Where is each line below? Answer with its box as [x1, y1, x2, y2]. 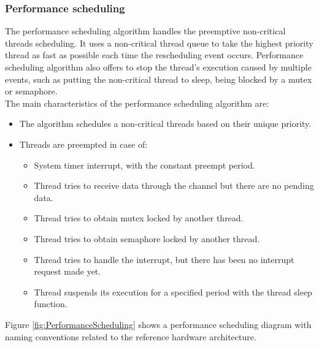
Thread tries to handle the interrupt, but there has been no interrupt [34, 253, 294, 265]
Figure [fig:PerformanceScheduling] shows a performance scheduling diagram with [5, 318, 312, 330]
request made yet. [34, 265, 101, 278]
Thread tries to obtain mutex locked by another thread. [34, 212, 244, 224]
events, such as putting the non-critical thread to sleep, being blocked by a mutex [5, 72, 312, 85]
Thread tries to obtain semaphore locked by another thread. [34, 232, 260, 245]
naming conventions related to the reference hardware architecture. [5, 330, 256, 343]
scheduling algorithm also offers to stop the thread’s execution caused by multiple [5, 61, 312, 73]
